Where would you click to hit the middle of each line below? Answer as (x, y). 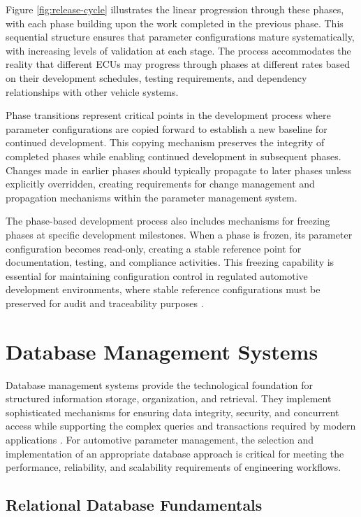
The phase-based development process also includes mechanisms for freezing (168, 221)
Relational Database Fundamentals (134, 505)
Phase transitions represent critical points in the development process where (168, 115)
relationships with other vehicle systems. (92, 91)
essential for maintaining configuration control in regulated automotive (157, 275)
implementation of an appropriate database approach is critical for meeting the (175, 453)
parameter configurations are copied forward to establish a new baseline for (167, 128)
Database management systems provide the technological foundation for (160, 384)
